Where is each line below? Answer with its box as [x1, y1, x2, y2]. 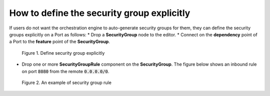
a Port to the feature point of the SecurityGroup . [9, 39, 110, 45]
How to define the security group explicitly [9, 7, 190, 18]
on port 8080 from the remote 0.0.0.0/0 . [21, 68, 109, 74]
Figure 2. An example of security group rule [21, 80, 112, 86]
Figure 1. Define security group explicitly [21, 50, 105, 56]
